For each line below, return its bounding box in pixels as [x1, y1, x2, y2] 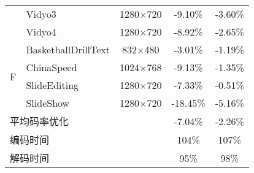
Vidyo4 [26, 25, 56, 39]
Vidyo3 [26, 7, 56, 21]
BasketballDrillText [26, 42, 110, 56]
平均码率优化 [10, 114, 69, 128]
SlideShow [26, 96, 70, 110]
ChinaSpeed [26, 60, 77, 74]
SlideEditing [26, 78, 79, 92]
